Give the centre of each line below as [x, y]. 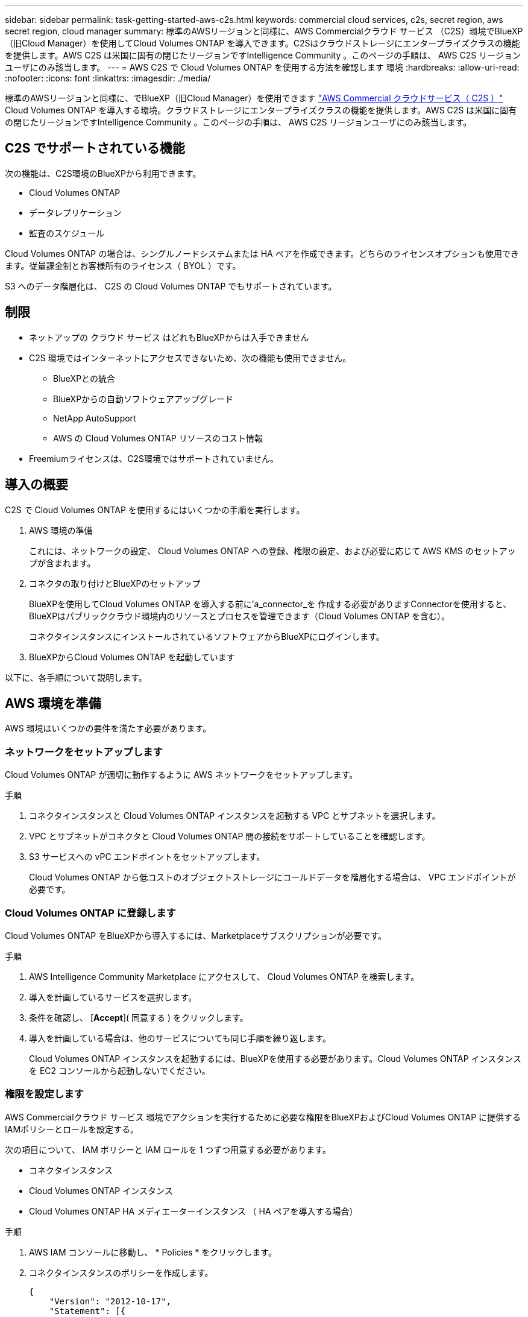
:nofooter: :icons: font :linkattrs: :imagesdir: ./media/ [108, 78]
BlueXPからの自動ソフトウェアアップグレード [143, 399]
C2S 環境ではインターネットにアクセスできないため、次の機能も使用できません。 [190, 358]
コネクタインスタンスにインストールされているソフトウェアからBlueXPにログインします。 [207, 636]
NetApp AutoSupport [95, 418]
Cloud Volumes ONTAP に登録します [90, 913]
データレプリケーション [75, 212]
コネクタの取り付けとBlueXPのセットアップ [115, 583]
